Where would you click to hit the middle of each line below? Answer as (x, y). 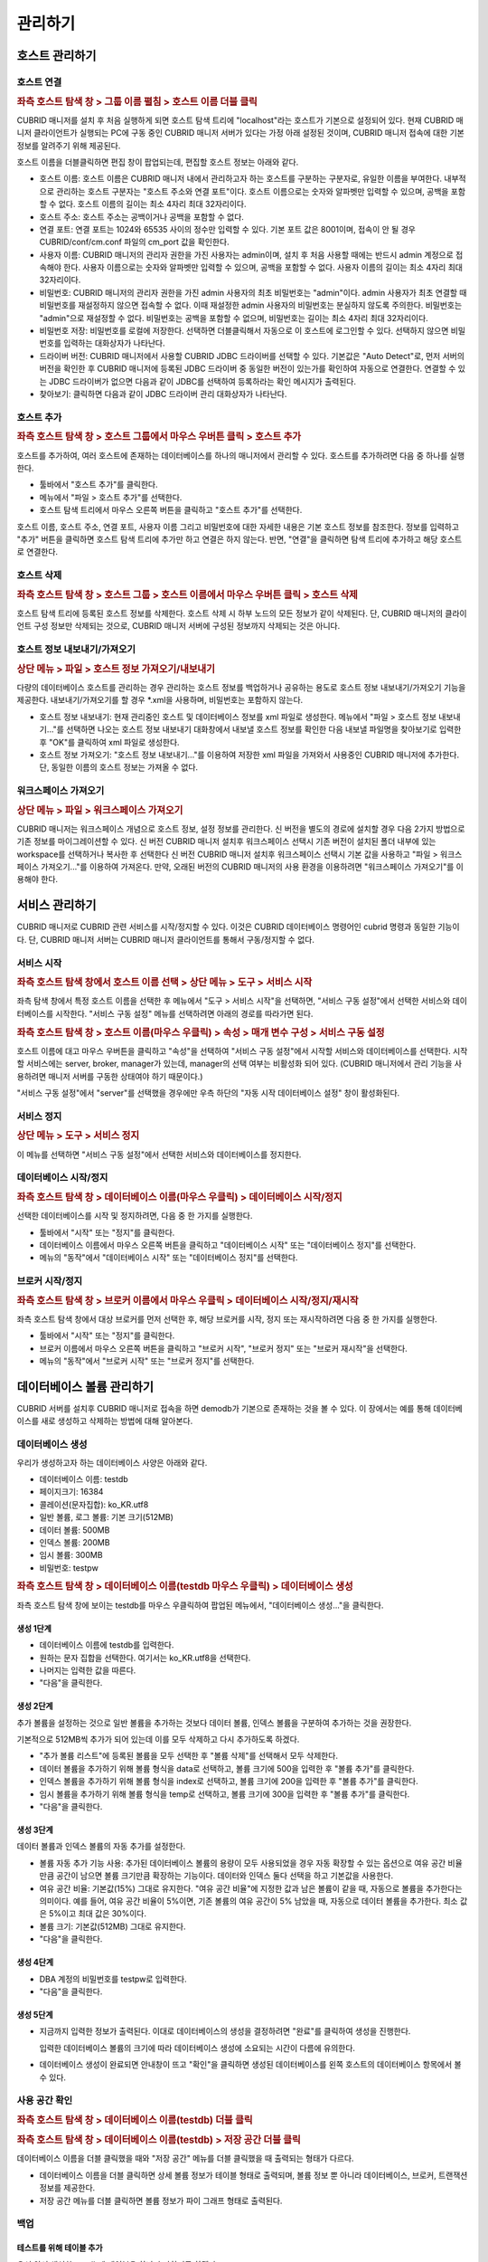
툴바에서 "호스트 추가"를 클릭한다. (99, 485)
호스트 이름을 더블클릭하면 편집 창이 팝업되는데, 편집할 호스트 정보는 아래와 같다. (158, 162)
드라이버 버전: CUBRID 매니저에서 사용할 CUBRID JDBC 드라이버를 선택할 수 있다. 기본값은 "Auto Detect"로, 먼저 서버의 (252, 356)
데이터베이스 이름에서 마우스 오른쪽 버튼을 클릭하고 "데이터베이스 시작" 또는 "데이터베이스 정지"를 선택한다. (227, 1245)
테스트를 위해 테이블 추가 (60, 2248)
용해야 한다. (38, 879)
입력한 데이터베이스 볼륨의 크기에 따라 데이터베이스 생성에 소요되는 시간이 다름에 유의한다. (197, 2048)
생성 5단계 (35, 2014)
